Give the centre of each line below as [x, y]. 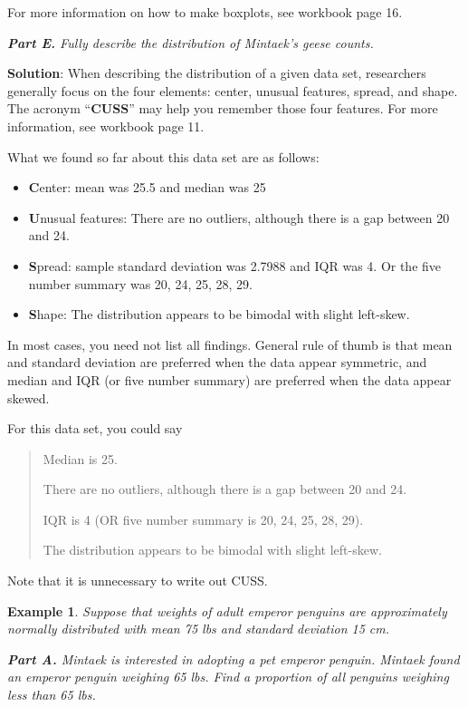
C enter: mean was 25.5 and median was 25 [147, 187]
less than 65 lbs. [52, 695]
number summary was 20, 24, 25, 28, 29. [140, 283]
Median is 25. [80, 458]
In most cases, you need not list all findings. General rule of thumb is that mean [230, 344]
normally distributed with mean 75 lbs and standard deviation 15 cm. [199, 629]
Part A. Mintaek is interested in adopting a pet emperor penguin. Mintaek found [234, 659]
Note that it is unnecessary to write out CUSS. [138, 581]
